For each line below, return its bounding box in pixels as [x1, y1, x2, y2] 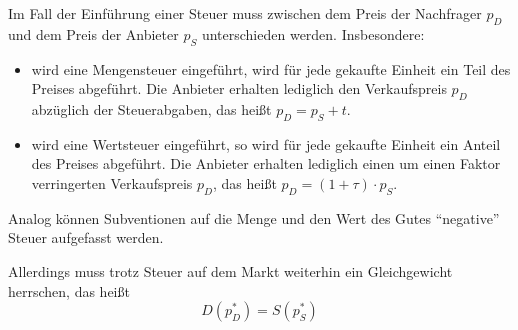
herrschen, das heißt [8, 280, 130, 301]
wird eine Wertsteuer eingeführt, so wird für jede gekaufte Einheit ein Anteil [31, 133, 501, 154]
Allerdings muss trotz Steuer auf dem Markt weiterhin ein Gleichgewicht [8, 260, 453, 281]
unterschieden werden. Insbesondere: [201, 23, 425, 44]
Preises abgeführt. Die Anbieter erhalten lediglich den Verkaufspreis [31, 78, 447, 99]
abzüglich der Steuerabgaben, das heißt [31, 98, 272, 119]
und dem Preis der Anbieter [8, 23, 179, 44]
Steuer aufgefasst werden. [8, 227, 164, 248]
